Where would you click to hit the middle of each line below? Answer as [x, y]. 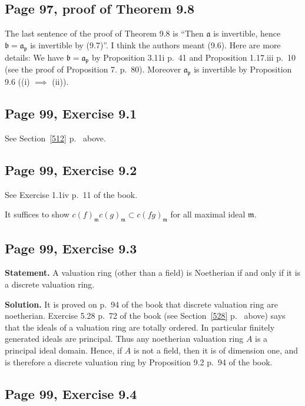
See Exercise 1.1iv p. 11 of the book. [71, 194]
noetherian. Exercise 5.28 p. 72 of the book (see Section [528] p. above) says [145, 316]
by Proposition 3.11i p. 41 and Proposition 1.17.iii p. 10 [193, 57]
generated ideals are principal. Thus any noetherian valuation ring [124, 339]
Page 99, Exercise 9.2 [71, 169]
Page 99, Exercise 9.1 [71, 113]
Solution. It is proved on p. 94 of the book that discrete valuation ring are [141, 304]
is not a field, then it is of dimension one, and [216, 350]
